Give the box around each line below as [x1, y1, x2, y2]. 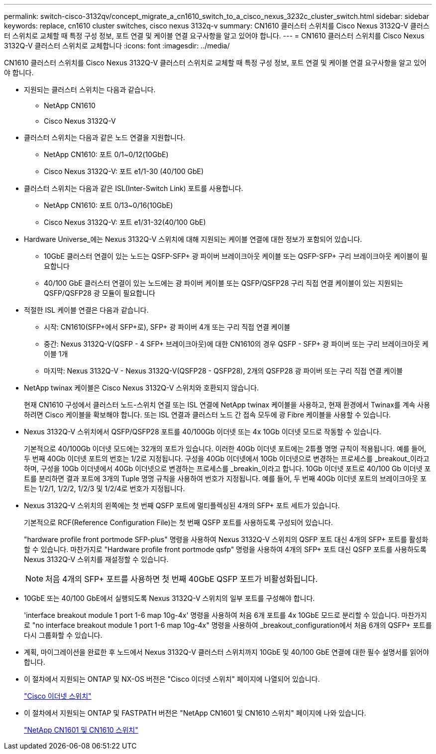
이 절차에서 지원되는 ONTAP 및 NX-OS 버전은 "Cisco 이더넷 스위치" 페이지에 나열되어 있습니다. [24, 675, 320, 683]
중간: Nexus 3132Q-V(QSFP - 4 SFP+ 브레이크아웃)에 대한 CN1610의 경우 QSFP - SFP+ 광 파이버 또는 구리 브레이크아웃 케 [44, 340, 429, 348]
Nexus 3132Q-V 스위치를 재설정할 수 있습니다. [24, 555, 169, 564]
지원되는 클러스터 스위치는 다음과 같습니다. [24, 85, 156, 94]
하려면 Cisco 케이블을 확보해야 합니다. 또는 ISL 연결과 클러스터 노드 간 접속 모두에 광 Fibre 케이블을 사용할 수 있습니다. [24, 410, 391, 419]
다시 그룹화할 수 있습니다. [24, 631, 103, 639]
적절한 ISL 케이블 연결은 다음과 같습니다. [24, 306, 149, 314]
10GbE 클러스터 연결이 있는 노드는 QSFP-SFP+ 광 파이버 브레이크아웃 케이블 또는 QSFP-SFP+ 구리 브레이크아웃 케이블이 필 [44, 252, 428, 260]
